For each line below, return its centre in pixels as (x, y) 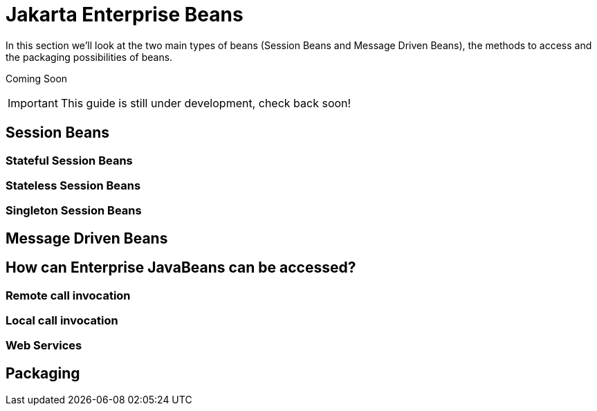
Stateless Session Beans (73, 185)
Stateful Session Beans (69, 160)
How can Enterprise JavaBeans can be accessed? (181, 268)
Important (33, 103)
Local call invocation (62, 320)
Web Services (44, 346)
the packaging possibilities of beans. (89, 57)
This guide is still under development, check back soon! (206, 103)
